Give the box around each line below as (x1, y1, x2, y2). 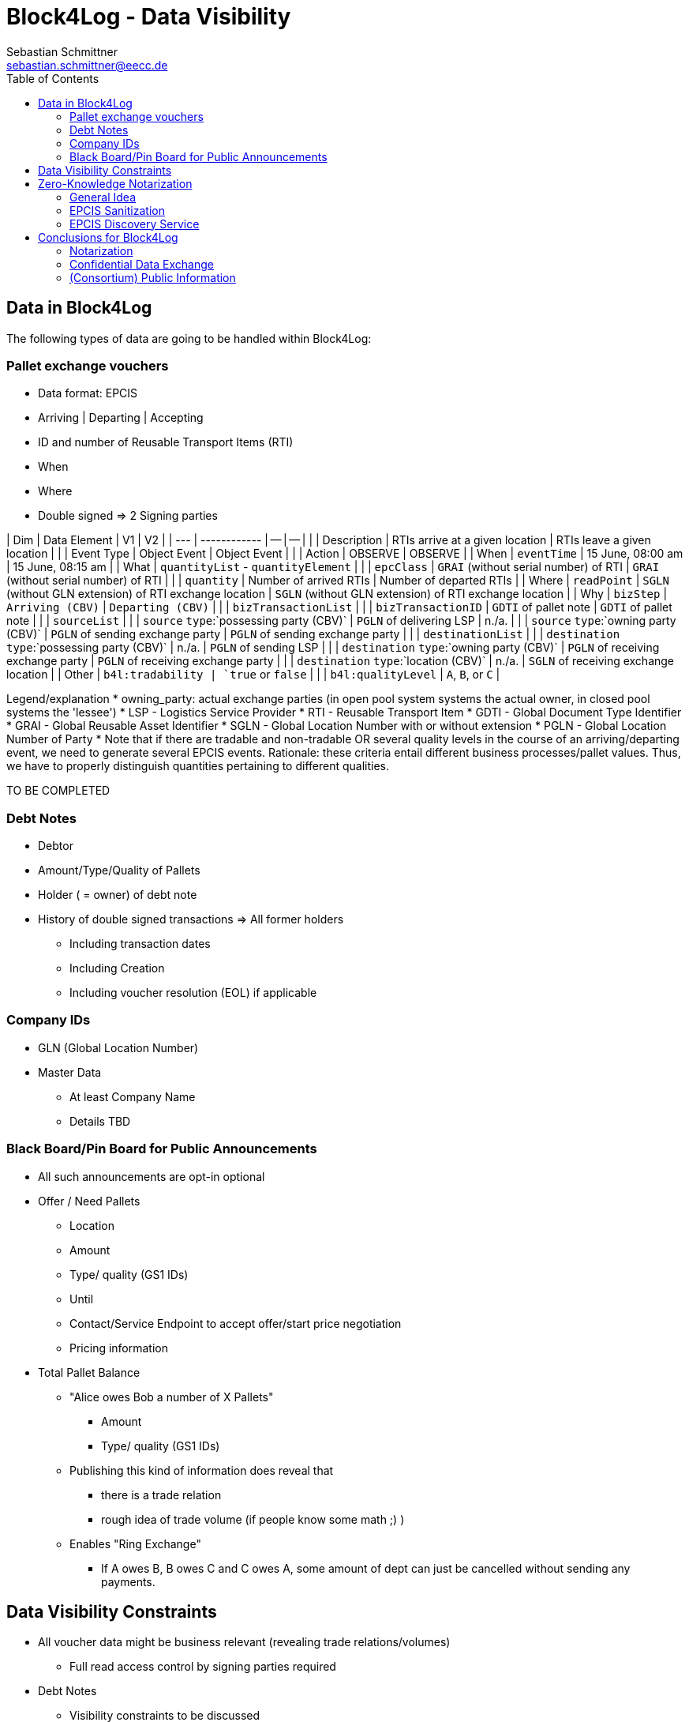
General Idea (69, 190, 136, 204)
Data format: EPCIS (38, 386, 138, 400)
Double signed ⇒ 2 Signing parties (38, 509, 218, 523)
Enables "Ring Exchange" (69, 1536, 201, 1551)
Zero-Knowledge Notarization (38, 176, 193, 190)
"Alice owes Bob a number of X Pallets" (69, 1389, 274, 1404)
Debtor (38, 839, 73, 853)
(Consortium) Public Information (69, 270, 236, 284)
